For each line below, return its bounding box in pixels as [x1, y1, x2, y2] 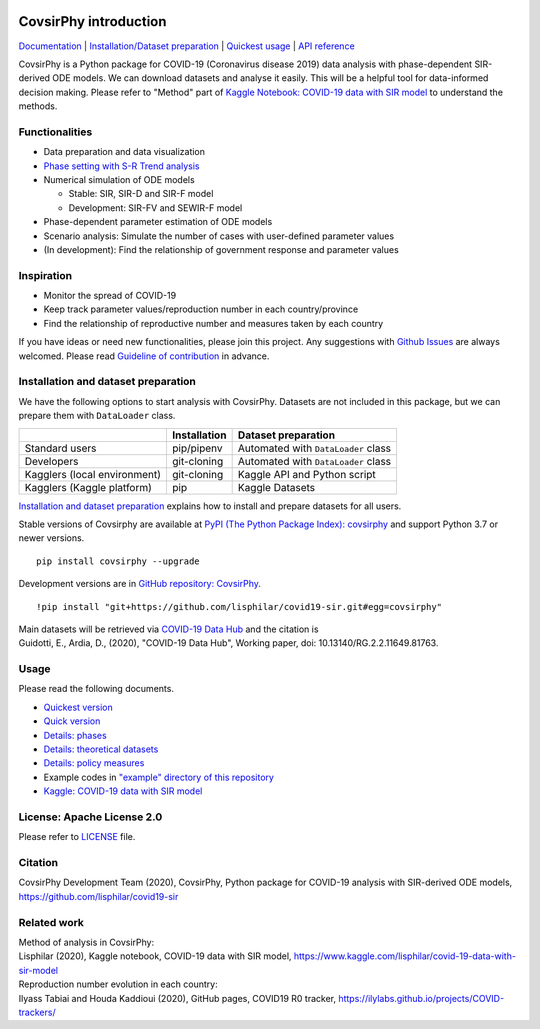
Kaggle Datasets [237, 480, 316, 494]
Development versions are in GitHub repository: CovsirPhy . [18, 578, 262, 590]
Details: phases [43, 729, 107, 741]
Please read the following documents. [18, 683, 175, 695]
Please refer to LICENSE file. [18, 831, 136, 843]
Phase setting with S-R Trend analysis [43, 160, 200, 172]
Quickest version [43, 701, 114, 713]
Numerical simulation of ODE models [43, 174, 195, 185]
